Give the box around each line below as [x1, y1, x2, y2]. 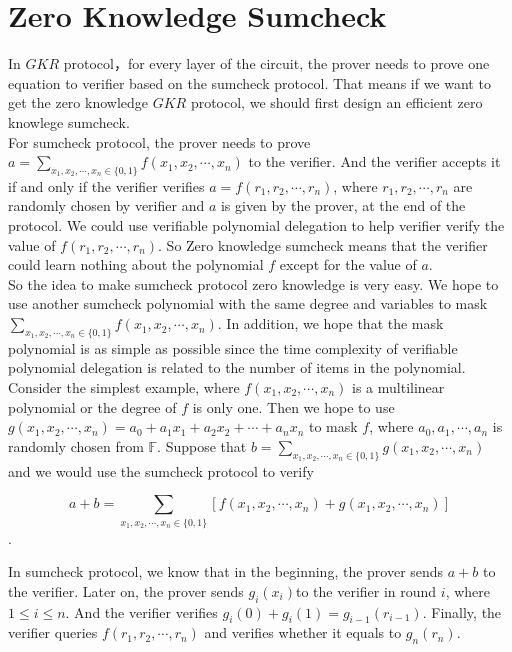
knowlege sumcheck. [8, 111, 130, 132]
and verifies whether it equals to [204, 622, 402, 643]
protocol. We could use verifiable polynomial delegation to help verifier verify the [8, 215, 505, 236]
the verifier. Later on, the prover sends [8, 580, 244, 601]
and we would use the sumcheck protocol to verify [8, 460, 314, 481]
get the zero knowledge [8, 92, 149, 113]
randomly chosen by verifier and [8, 195, 205, 216]
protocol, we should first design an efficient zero [190, 92, 483, 113]
